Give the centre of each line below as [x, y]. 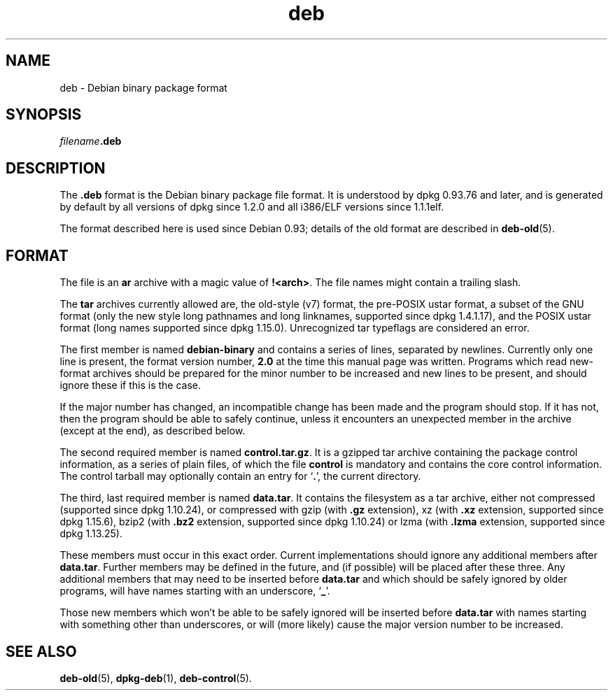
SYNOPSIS [44, 115]
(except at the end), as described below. [153, 431]
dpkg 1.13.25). [91, 534]
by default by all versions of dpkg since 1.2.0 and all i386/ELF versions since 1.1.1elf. [252, 207]
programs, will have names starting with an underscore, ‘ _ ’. [195, 591]
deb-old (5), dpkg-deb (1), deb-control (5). [156, 678]
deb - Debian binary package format [143, 87]
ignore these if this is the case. [131, 385]
